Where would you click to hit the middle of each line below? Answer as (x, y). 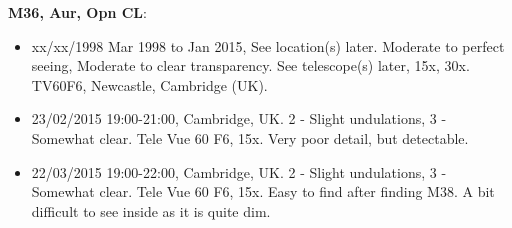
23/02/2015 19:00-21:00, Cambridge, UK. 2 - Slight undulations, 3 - (239, 118)
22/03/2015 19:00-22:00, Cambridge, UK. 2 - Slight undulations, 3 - (239, 171)
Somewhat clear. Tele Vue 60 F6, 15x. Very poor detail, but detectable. (250, 137)
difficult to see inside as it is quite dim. (151, 210)
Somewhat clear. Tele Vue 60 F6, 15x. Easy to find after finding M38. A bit (263, 191)
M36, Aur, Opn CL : (77, 12)
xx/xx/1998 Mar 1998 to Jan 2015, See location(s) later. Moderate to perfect (268, 45)
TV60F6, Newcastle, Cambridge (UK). (149, 84)
